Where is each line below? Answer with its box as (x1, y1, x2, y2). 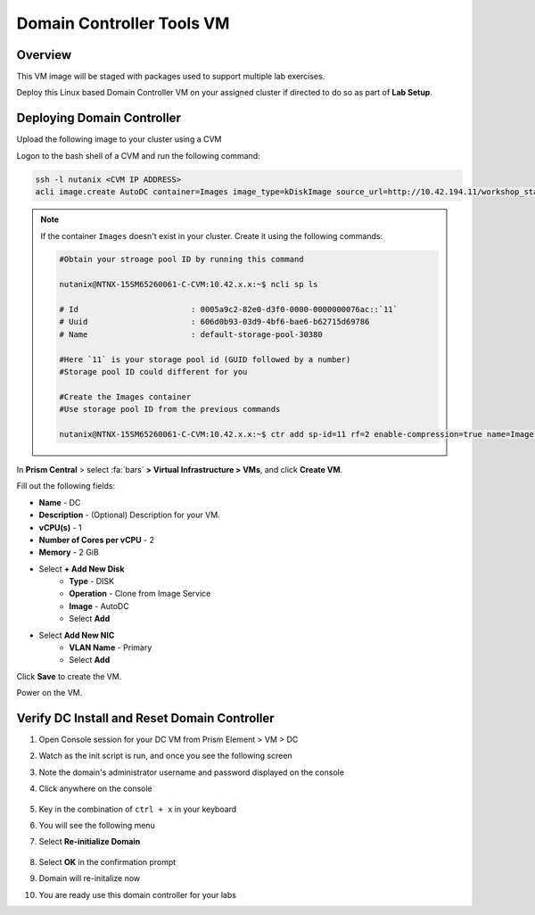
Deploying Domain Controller (16, 111, 182, 126)
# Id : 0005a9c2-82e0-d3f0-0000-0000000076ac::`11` (59, 304, 399, 315)
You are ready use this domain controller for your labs (38, 889, 236, 900)
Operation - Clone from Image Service (69, 589, 211, 599)
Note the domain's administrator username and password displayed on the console (38, 767, 345, 778)
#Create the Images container (59, 392, 192, 401)
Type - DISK (69, 576, 115, 587)
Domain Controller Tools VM (16, 13, 230, 33)
